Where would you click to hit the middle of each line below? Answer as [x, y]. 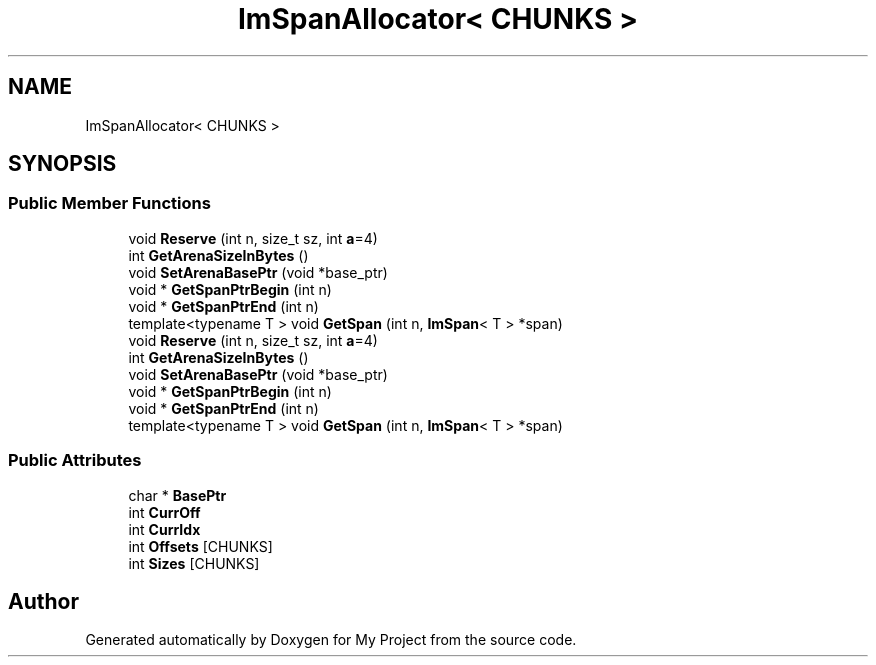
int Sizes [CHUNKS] [194, 563]
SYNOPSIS [62, 164]
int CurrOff [164, 512]
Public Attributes [75, 460]
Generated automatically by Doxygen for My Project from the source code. [331, 640]
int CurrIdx [164, 529]
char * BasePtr [177, 495]
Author [43, 601]
